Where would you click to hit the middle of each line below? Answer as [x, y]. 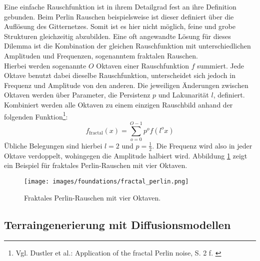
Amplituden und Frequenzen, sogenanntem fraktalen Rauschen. [101, 55]
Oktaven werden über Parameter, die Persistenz [77, 95]
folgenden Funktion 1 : [36, 115]
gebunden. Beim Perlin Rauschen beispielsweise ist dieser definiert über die [119, 16]
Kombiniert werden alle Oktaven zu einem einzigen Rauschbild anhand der [118, 104]
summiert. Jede [220, 65]
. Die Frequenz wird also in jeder [202, 145]
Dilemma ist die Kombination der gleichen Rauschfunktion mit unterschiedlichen [127, 46]
